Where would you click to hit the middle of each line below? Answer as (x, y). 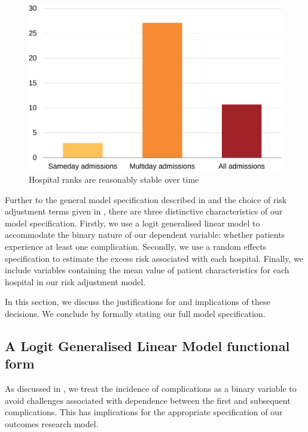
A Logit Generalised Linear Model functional (147, 345)
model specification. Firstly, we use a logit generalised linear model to (132, 223)
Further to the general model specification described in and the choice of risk (146, 199)
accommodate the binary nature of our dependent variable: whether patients (145, 235)
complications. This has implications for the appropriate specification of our (144, 412)
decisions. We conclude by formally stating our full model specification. (135, 313)
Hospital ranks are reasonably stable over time (114, 179)
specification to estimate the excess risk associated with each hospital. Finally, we (154, 258)
